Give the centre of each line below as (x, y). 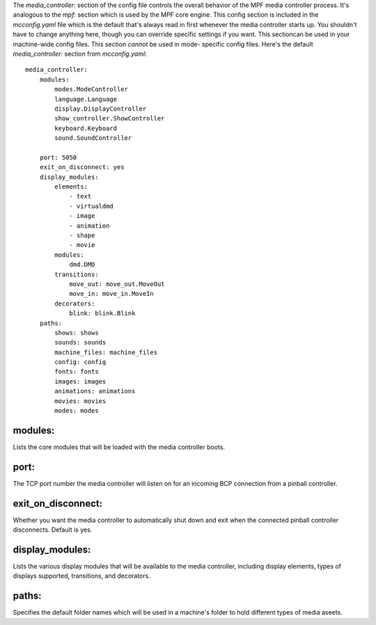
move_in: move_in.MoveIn (112, 294)
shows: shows (77, 333)
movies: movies (80, 401)
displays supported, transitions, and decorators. (82, 576)
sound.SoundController (93, 138)
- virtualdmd (92, 206)
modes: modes (77, 411)
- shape (82, 235)
